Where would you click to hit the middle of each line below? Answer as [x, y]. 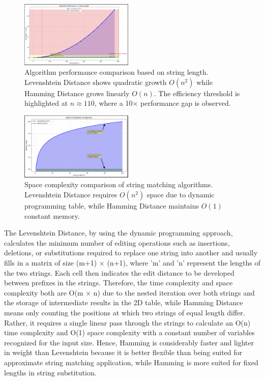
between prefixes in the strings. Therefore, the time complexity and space [119, 283]
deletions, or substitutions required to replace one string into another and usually [131, 253]
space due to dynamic [181, 195]
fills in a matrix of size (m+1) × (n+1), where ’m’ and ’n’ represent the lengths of [132, 262]
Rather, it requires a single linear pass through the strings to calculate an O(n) [127, 322]
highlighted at [46, 103]
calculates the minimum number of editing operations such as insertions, [117, 242]
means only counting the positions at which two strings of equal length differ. [125, 312]
